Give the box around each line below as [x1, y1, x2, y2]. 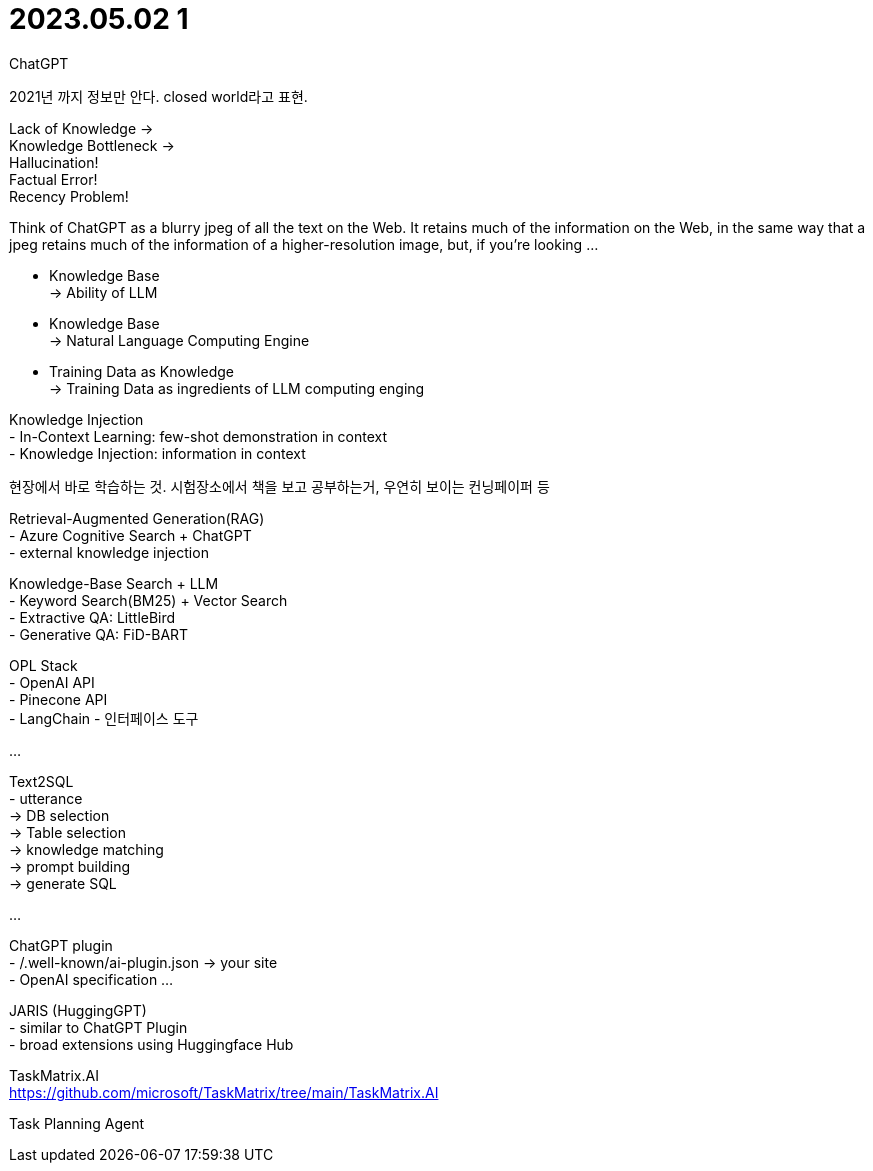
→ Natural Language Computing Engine [49, 331, 310, 349]
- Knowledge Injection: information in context [9, 444, 306, 462]
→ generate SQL [9, 874, 117, 892]
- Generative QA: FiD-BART [9, 625, 189, 643]
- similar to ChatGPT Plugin [9, 1018, 188, 1036]
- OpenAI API [9, 673, 95, 691]
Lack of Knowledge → [9, 119, 154, 137]
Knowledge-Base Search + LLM [9, 574, 219, 592]
